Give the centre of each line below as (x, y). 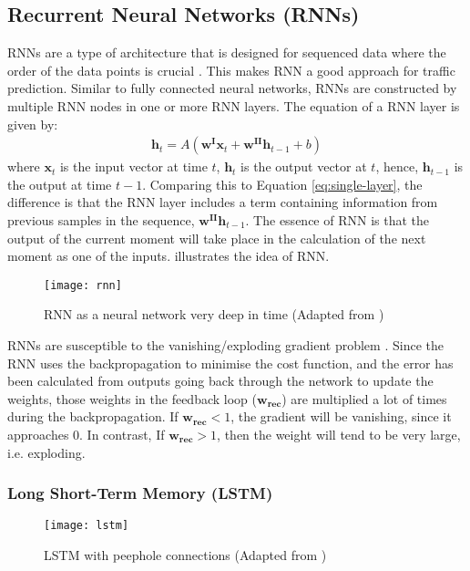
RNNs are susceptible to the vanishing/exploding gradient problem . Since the (225, 345)
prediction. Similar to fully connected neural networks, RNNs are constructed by (232, 88)
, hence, (397, 166)
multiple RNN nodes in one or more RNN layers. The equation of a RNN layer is (234, 105)
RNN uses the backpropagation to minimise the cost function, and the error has (230, 363)
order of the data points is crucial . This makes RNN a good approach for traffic (231, 70)
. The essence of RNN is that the (337, 219)
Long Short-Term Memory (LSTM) (140, 493)
